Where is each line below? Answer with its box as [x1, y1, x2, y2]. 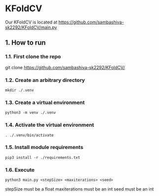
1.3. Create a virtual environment [5, 99, 85, 106]
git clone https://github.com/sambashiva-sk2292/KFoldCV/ [5, 64, 125, 70]
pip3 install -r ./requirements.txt [5, 155, 80, 160]
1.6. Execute [5, 166, 35, 173]
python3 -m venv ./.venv [5, 110, 56, 115]
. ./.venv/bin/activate [5, 133, 54, 138]
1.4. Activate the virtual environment [5, 122, 95, 128]
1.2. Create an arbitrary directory [5, 76, 85, 83]
